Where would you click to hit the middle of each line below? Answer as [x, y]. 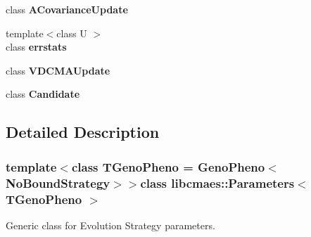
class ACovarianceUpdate [67, 9]
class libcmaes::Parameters [217, 182]
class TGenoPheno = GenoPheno [168, 166]
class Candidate [43, 94]
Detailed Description [83, 132]
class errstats [36, 47]
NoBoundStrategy [58, 182]
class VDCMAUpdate [58, 70]
